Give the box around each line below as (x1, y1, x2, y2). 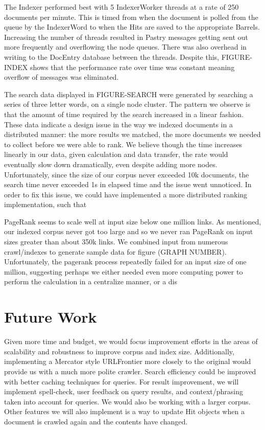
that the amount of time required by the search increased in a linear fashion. (4, 108, 244, 119)
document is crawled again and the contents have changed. (4, 416, 188, 426)
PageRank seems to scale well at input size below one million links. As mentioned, (4, 216, 261, 227)
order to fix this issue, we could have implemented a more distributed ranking (4, 189, 248, 199)
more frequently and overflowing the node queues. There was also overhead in (4, 41, 247, 52)
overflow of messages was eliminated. (4, 72, 119, 82)
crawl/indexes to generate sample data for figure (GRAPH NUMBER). (4, 246, 227, 257)
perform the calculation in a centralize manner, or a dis (4, 276, 177, 287)
